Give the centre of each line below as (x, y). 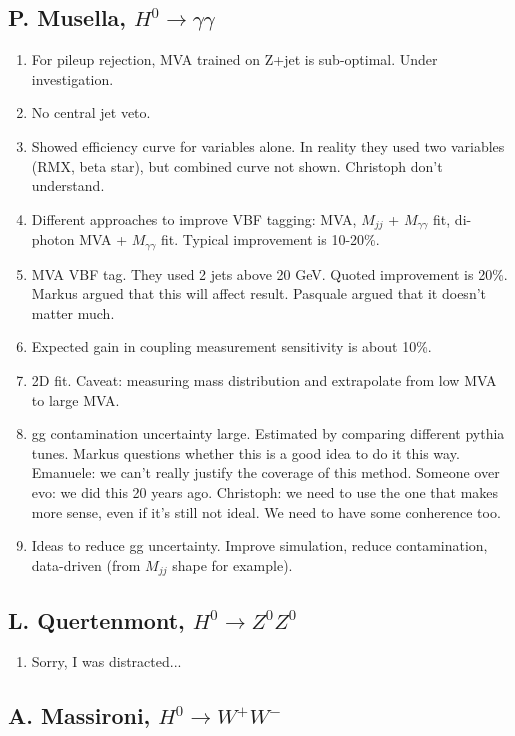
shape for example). (232, 564)
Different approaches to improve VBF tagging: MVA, (194, 218)
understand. (68, 185)
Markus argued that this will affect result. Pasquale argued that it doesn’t (258, 293)
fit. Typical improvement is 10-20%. (270, 239)
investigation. (72, 78)
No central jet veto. (91, 112)
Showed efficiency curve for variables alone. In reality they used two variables (268, 145)
